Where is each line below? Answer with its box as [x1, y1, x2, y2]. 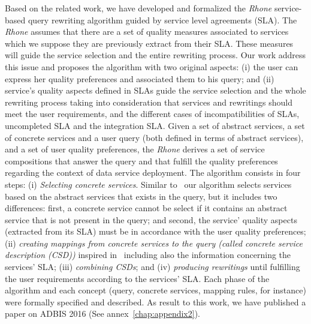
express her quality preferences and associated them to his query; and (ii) [5, 72, 274, 85]
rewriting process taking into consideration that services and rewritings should [5, 95, 292, 108]
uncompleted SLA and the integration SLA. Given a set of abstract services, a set [5, 119, 305, 131]
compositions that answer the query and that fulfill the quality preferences [5, 154, 278, 167]
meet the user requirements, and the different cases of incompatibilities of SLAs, [5, 107, 300, 120]
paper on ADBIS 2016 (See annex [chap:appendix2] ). [5, 307, 200, 320]
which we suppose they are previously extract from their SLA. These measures [5, 37, 294, 49]
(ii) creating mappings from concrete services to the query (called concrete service [5, 236, 303, 249]
